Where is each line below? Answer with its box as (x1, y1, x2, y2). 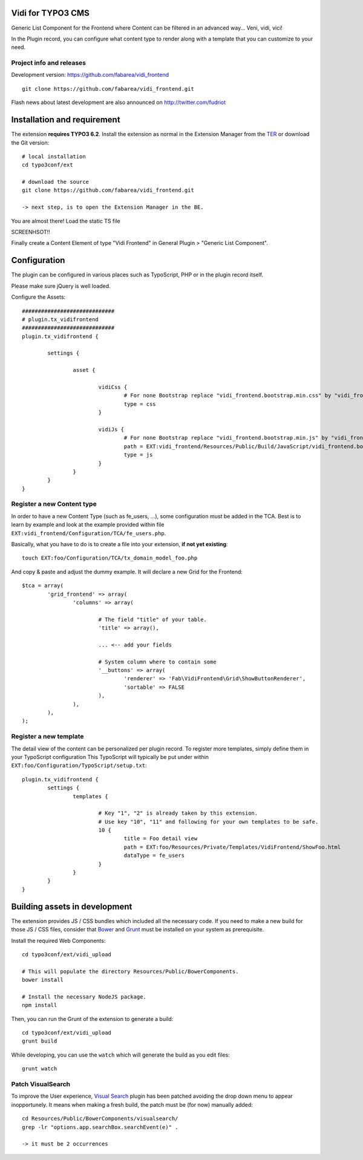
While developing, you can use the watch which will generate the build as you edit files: (11, 1051, 230, 1058)
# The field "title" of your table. (98, 616, 207, 623)
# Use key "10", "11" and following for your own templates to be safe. (98, 818, 319, 825)
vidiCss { (98, 384, 128, 391)
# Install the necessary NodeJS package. (22, 993, 146, 1000)
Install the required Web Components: (11, 937, 106, 944)
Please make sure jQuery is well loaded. (11, 282, 111, 290)
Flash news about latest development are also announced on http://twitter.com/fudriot (11, 99, 226, 106)
